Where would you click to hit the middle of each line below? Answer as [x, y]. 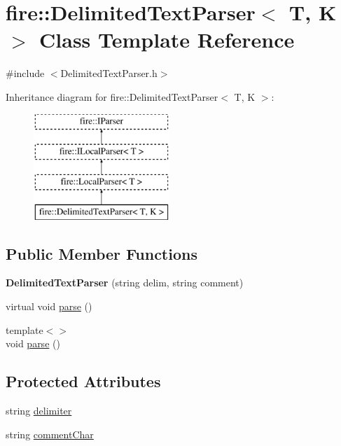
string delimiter [39, 411]
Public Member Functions [102, 253]
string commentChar [50, 434]
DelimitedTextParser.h [109, 73]
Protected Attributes [83, 381]
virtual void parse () [49, 306]
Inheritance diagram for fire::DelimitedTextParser [112, 96]
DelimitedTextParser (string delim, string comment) [125, 283]
